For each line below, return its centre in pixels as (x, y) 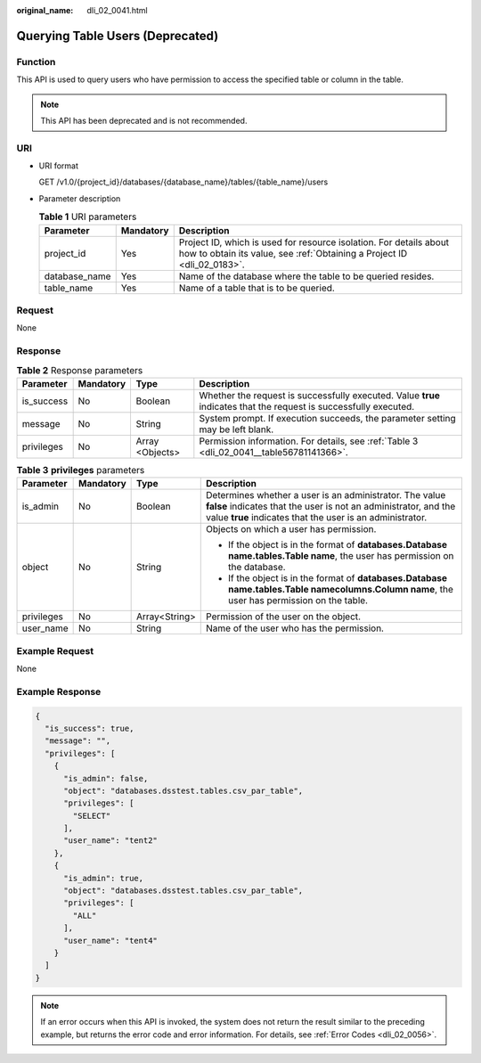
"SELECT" (92, 816)
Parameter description (80, 198)
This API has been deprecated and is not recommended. (144, 120)
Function (36, 61)
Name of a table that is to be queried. (257, 288)
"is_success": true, (90, 728)
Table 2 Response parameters (80, 370)
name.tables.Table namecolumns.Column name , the (341, 590)
